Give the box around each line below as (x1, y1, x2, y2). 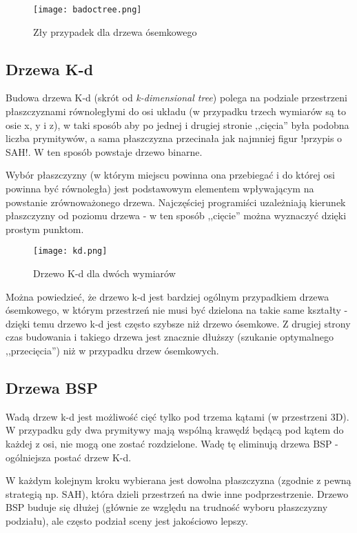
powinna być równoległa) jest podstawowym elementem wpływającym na (6, 181, 314, 196)
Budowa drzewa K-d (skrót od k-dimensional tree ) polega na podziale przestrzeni (6, 90, 347, 105)
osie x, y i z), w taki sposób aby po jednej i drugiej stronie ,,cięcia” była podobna (6, 117, 349, 132)
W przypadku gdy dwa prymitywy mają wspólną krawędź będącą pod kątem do (6, 423, 344, 437)
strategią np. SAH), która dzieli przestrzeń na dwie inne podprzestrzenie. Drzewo (6, 486, 349, 501)
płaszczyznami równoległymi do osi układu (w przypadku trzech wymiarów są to (6, 104, 346, 119)
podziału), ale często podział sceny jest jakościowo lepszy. (6, 513, 248, 527)
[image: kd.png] (33, 246, 108, 257)
